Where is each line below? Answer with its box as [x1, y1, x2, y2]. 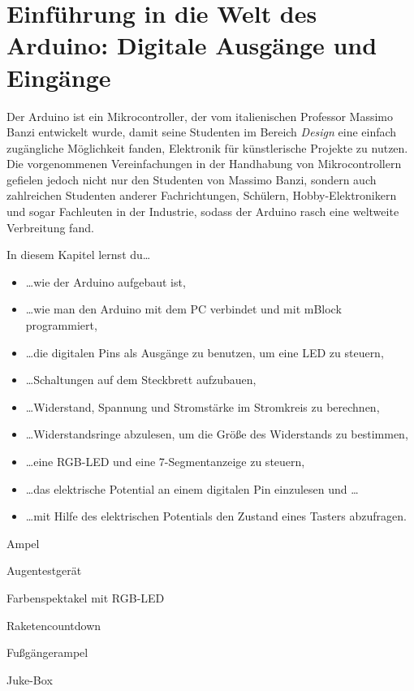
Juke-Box [6, 671, 53, 688]
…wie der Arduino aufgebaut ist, [25, 273, 186, 290]
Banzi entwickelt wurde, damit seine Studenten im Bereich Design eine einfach [6, 123, 397, 140]
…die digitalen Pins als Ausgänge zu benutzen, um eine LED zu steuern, [25, 343, 384, 361]
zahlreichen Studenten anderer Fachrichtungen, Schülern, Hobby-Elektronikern [6, 187, 397, 204]
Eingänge [6, 60, 111, 93]
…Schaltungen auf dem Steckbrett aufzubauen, [25, 371, 257, 388]
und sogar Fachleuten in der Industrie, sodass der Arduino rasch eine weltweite [6, 203, 399, 220]
